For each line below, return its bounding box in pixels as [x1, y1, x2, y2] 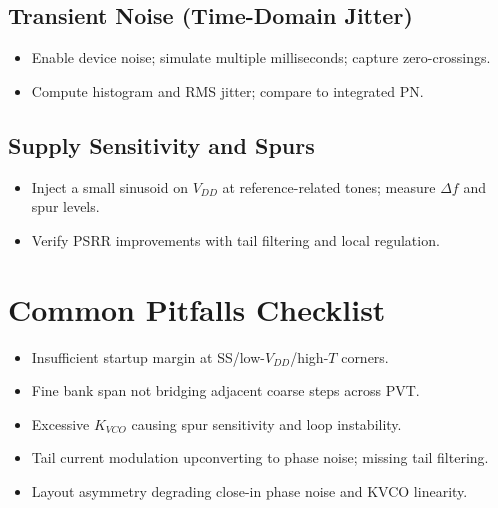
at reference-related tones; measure [222, 176, 436, 197]
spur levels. [31, 196, 100, 217]
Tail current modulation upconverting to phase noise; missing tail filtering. [31, 447, 489, 468]
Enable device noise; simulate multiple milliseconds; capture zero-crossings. [31, 47, 491, 68]
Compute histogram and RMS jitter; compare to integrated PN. [31, 80, 424, 101]
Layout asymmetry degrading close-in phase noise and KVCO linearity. [31, 480, 468, 501]
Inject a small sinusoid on [31, 176, 188, 197]
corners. [341, 346, 389, 367]
